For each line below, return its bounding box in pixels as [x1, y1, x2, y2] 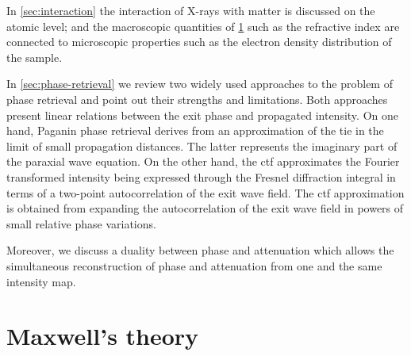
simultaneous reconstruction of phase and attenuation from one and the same [6, 257, 382, 274]
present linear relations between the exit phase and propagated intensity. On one [6, 106, 398, 123]
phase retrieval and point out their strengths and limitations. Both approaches [6, 90, 388, 107]
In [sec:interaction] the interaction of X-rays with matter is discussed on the [6, 2, 375, 18]
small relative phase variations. [6, 215, 156, 232]
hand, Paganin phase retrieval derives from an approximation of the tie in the [6, 122, 384, 139]
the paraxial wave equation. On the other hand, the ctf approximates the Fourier [6, 153, 400, 170]
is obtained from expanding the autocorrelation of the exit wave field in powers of [6, 200, 404, 216]
